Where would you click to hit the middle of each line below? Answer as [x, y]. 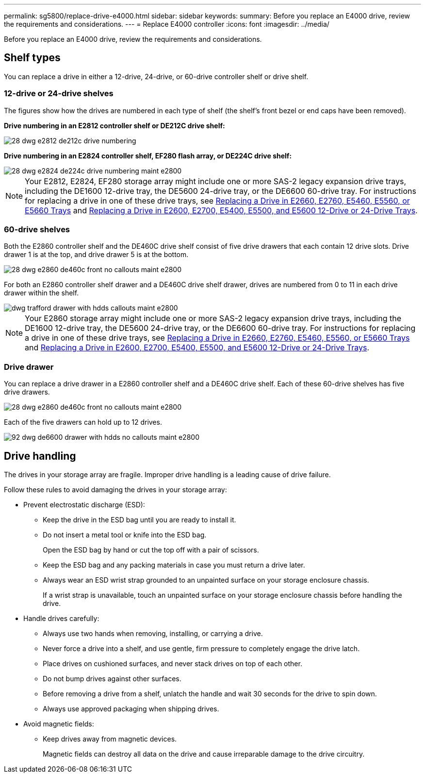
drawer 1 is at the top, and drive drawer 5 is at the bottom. [96, 255]
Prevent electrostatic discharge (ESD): [84, 504]
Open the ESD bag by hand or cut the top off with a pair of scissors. [151, 550]
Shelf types [32, 58]
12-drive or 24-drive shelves [59, 94]
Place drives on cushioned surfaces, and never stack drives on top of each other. [172, 663]
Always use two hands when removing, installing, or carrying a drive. [153, 633]
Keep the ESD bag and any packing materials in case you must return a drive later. [174, 565]
